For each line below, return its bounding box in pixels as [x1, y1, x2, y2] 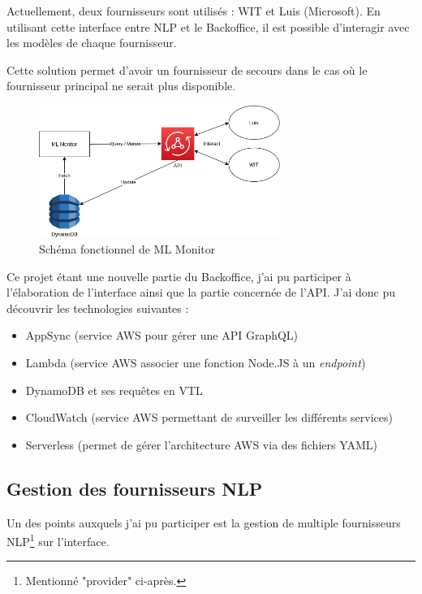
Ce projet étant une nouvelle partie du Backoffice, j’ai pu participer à [6, 267, 351, 284]
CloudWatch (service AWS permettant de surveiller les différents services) [25, 409, 393, 426]
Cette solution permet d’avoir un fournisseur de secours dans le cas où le [6, 61, 368, 78]
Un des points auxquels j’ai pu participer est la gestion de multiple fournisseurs [6, 514, 401, 531]
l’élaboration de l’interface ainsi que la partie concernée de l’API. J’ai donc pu [6, 284, 395, 301]
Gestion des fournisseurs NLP [6, 475, 263, 501]
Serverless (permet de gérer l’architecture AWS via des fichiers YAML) [25, 436, 378, 453]
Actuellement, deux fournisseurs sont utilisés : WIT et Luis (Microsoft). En [6, 2, 381, 19]
